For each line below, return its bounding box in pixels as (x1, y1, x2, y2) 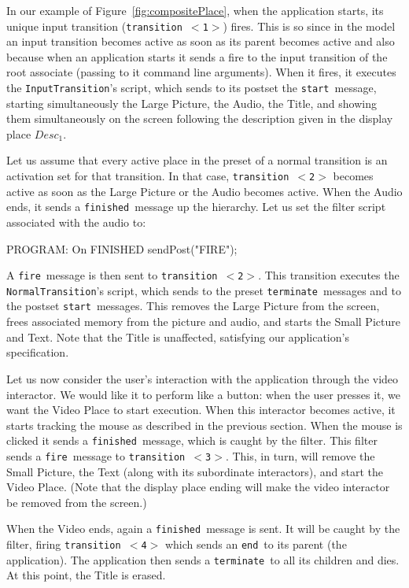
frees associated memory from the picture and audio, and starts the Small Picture (6, 313, 400, 330)
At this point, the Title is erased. (6, 567, 166, 583)
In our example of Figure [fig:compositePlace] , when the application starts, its (6, 2, 384, 18)
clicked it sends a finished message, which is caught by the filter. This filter (6, 432, 378, 449)
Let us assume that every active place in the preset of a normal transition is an (6, 152, 388, 168)
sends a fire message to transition (6, 447, 186, 464)
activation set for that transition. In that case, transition (6, 168, 289, 184)
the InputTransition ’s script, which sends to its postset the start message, (6, 80, 377, 96)
